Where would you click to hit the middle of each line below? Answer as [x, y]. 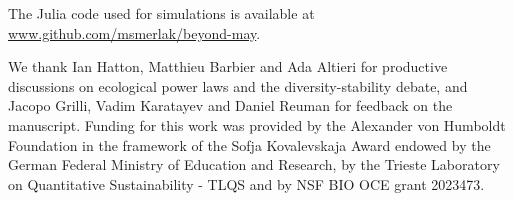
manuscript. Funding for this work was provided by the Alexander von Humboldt [257, 124]
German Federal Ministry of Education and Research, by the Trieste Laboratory [254, 164]
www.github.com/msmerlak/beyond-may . [134, 32]
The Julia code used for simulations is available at [161, 13]
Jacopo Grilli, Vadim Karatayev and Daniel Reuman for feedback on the [230, 105]
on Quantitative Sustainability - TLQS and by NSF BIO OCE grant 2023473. [246, 183]
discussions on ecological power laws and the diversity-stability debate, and [238, 85]
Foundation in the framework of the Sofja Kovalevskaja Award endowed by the [249, 144]
